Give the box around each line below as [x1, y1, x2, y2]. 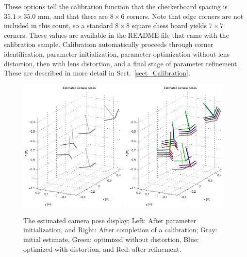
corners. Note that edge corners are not [126, 11, 244, 21]
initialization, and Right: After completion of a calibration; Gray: [23, 225, 217, 235]
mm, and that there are [38, 11, 108, 21]
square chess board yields [132, 20, 207, 30]
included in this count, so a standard [4, 20, 113, 30]
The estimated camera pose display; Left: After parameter [23, 215, 196, 225]
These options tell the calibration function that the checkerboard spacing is [4, 1, 228, 11]
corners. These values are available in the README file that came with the [4, 30, 229, 40]
